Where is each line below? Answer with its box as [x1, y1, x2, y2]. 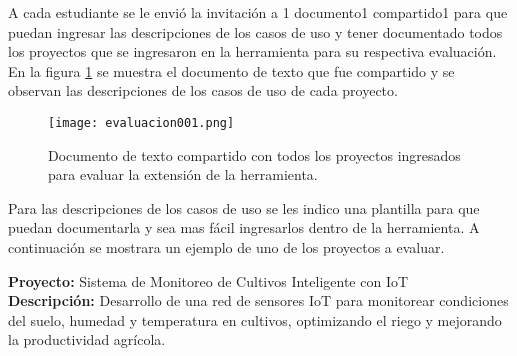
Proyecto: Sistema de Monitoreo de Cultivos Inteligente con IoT [8, 270, 409, 291]
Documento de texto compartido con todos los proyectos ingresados [48, 144, 461, 165]
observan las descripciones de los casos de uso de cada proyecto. [8, 80, 398, 101]
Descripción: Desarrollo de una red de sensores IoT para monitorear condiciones [8, 290, 509, 311]
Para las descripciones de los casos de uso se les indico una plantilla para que [8, 197, 480, 218]
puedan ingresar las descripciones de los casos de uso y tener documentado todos [8, 21, 503, 42]
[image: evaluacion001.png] [48, 115, 235, 130]
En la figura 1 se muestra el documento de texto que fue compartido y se [8, 60, 455, 81]
